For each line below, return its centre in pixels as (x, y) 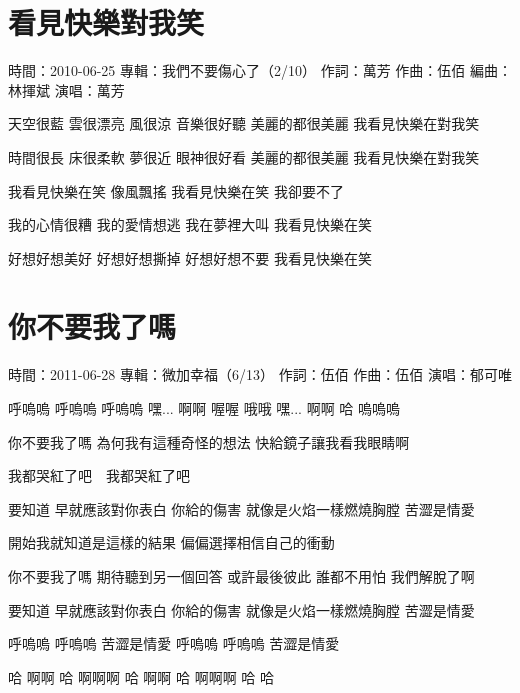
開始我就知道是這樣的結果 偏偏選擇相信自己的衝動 (171, 542)
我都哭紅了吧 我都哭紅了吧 (99, 475)
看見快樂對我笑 (106, 22)
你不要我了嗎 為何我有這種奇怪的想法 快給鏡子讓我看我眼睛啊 (209, 441)
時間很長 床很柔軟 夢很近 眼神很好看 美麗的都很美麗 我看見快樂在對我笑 (244, 156)
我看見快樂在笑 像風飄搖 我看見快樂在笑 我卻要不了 (176, 190)
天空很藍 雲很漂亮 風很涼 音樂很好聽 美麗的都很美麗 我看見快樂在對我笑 (244, 123)
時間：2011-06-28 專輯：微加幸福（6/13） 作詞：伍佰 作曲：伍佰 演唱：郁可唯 (260, 374)
